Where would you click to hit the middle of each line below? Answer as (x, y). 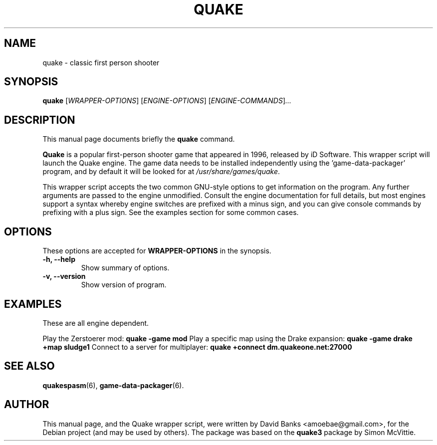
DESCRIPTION (40, 120)
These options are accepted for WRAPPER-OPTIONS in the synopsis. (157, 251)
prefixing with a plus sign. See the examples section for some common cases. (171, 213)
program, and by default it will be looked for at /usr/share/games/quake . (161, 172)
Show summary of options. (125, 268)
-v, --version (64, 276)
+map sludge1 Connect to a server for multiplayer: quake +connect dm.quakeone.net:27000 (197, 347)
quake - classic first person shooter (101, 62)
